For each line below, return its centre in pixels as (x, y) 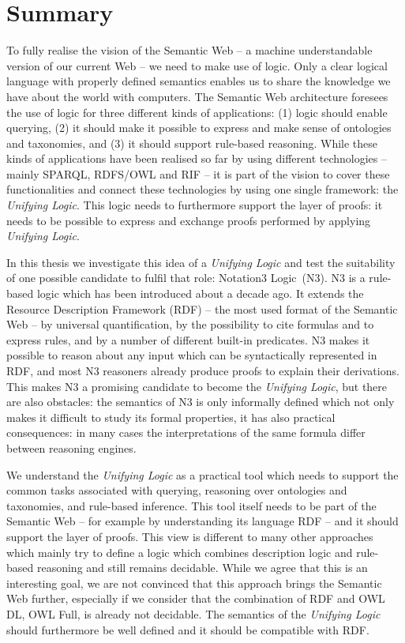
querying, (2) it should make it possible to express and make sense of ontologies (199, 128)
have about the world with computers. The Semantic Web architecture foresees (197, 96)
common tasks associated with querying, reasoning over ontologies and (177, 490)
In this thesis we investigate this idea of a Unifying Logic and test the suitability (201, 262)
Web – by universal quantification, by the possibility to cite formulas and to (190, 324)
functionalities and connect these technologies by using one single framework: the (202, 189)
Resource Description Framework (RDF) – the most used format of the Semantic (202, 308)
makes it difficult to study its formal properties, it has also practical (171, 417)
